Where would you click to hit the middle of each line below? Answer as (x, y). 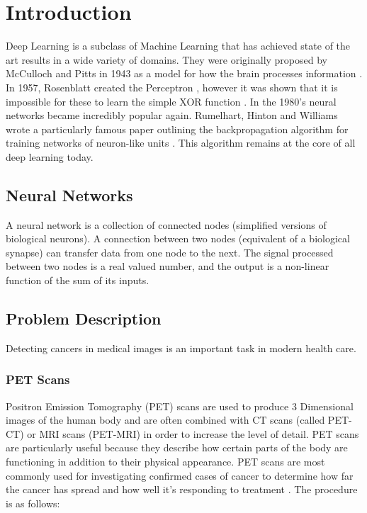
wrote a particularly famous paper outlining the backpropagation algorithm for (177, 129)
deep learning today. (50, 156)
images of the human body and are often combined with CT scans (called (165, 420)
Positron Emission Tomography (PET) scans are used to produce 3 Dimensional (180, 406)
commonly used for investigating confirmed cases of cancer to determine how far (180, 475)
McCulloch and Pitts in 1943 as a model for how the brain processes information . (184, 73)
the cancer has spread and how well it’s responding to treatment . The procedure (182, 489)
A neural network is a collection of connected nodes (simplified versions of (166, 224)
